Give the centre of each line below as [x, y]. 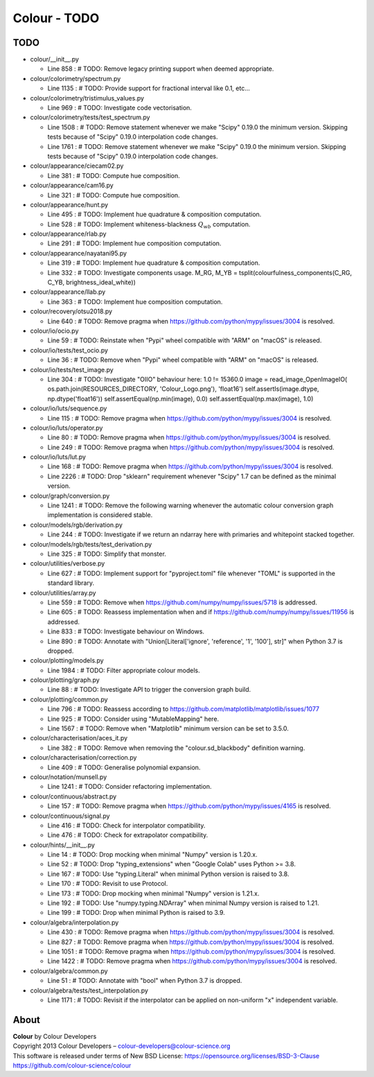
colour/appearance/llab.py [68, 292]
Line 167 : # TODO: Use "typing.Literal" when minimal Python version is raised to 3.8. [168, 874]
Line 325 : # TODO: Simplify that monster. [107, 554]
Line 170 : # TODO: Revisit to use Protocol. [108, 884]
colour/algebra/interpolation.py [74, 922]
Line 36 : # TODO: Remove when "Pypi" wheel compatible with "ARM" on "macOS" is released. [183, 360]
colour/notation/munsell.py [69, 777]
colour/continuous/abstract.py [73, 796]
